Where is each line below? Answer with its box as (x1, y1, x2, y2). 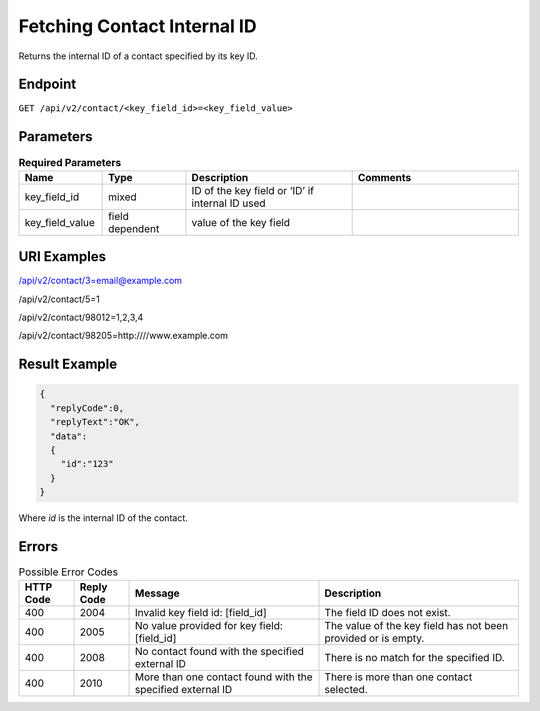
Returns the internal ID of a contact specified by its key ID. (18, 50, 259, 62)
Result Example (18, 356, 118, 373)
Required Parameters (18, 155, 122, 169)
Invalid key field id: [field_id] (135, 606, 267, 620)
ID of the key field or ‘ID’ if (191, 183, 315, 197)
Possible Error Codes (18, 565, 119, 579)
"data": (50, 430, 88, 442)
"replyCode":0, (50, 402, 125, 414)
